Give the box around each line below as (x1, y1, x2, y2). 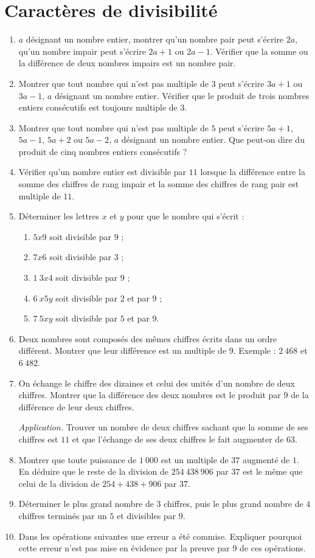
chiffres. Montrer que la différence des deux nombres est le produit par (18, 388, 281, 401)
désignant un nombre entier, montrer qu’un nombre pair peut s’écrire (26, 33, 284, 46)
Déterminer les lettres (18, 210, 100, 222)
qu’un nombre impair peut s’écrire (18, 44, 146, 57)
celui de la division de (18, 477, 100, 489)
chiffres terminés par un (18, 509, 107, 522)
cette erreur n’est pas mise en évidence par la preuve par (18, 542, 230, 554)
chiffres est (18, 432, 58, 445)
